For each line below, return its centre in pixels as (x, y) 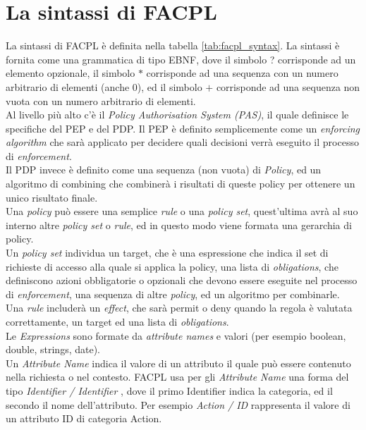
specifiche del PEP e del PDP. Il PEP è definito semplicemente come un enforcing (183, 128)
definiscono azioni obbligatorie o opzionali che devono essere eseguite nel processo (182, 280)
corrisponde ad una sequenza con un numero (242, 73)
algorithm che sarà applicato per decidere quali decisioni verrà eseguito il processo (182, 142)
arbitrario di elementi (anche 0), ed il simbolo (104, 86)
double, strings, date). (53, 349)
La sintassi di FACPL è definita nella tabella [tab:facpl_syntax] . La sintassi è (173, 45)
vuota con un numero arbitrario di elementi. (101, 100)
